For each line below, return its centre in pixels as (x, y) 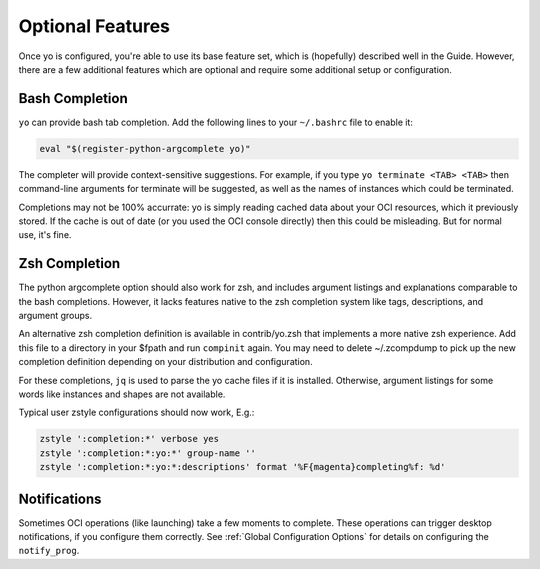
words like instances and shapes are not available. (122, 394)
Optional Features (94, 26)
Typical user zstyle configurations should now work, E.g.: (136, 412)
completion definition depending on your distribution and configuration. (166, 362)
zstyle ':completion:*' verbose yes (129, 439)
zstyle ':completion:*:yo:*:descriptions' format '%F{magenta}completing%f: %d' (242, 467)
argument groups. (55, 316)
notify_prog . (49, 551)
